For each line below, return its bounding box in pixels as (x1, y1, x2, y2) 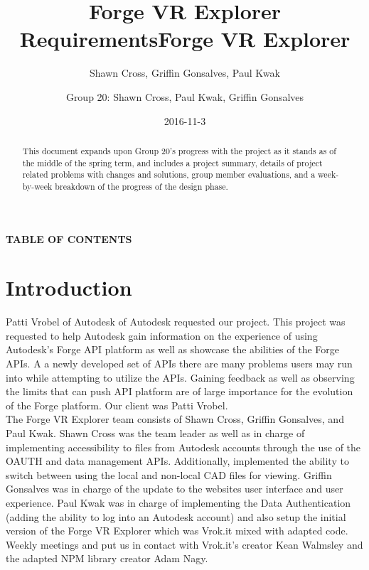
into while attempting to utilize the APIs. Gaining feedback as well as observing (6, 370, 355, 385)
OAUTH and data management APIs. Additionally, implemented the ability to (6, 453, 349, 468)
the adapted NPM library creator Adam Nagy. (6, 551, 208, 566)
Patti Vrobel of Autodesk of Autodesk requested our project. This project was (6, 314, 346, 329)
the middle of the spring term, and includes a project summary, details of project (22, 156, 323, 168)
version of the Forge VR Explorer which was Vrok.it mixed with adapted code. (6, 523, 348, 538)
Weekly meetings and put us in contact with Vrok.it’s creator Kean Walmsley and (6, 537, 363, 552)
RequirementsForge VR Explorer (19, 24, 351, 53)
